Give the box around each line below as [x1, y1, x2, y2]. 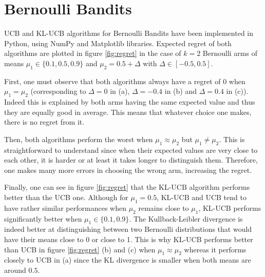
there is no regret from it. [4, 116, 85, 127]
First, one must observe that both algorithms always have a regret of [4, 75, 221, 86]
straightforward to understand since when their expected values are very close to [4, 144, 258, 155]
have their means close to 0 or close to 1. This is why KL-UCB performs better [4, 234, 253, 245]
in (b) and [164, 86, 197, 96]
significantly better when [4, 213, 82, 224]
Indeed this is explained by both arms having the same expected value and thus [4, 96, 255, 107]
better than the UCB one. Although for [4, 192, 128, 203]
